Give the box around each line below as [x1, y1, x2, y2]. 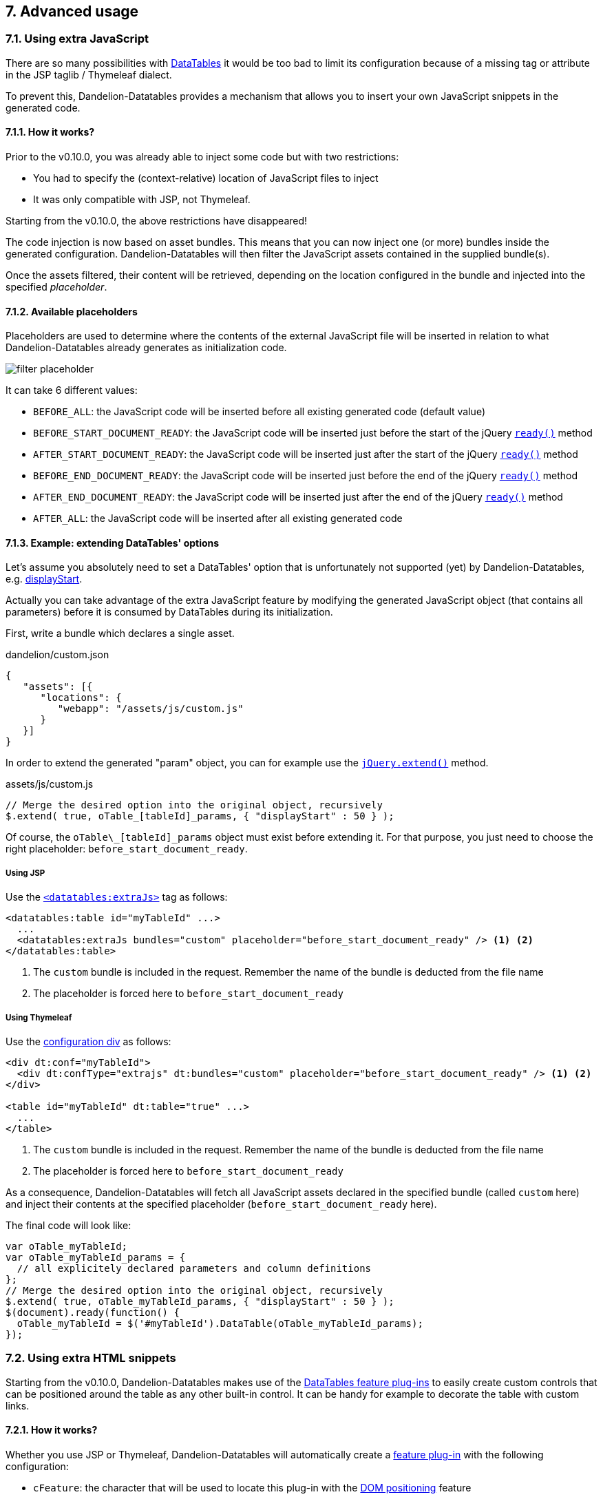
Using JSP [6, 868, 45, 878]
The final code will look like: [6, 1219, 131, 1232]
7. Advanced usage [6, 3, 139, 20]
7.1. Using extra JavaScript [6, 32, 149, 46]
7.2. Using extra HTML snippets [6, 1351, 176, 1365]
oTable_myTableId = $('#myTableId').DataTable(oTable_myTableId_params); [17, 1318, 423, 1330]
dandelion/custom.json [6, 649, 109, 661]
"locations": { [40, 692, 122, 704]
